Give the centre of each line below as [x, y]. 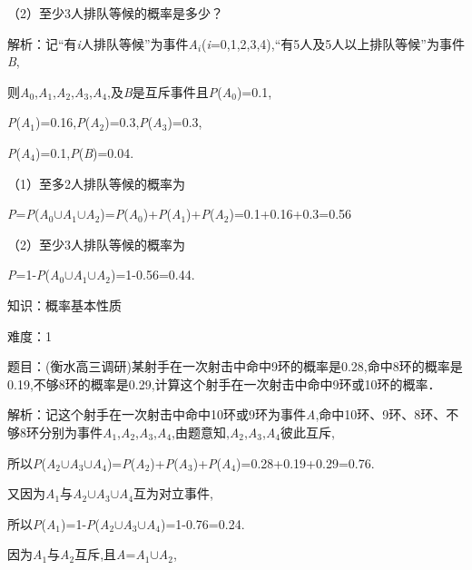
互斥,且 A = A [110, 554]
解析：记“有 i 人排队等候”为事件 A [103, 43]
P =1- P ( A [34, 275]
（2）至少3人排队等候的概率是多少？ [115, 13]
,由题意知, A [206, 432]
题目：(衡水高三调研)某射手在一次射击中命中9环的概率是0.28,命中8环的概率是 [235, 366]
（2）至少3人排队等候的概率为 [96, 244]
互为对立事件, [173, 493]
